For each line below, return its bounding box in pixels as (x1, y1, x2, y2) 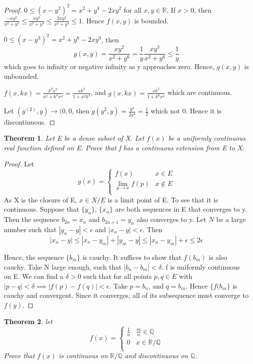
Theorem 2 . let (4, 316, 53, 326)
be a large (216, 214, 246, 224)
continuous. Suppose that (4, 204, 79, 214)
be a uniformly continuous (168, 133, 246, 143)
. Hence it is (185, 106, 222, 116)
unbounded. (4, 71, 39, 81)
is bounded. (134, 15, 169, 25)
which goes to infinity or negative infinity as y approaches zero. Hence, (4, 61, 215, 72)
